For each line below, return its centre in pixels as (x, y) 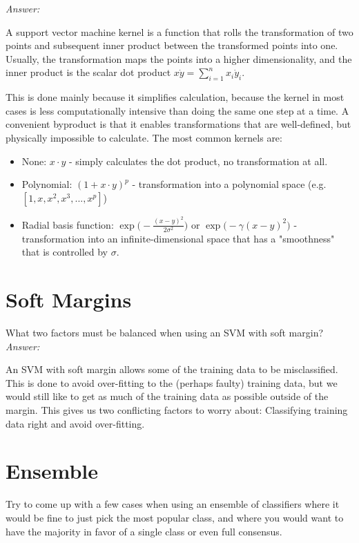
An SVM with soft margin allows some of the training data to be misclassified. (172, 369)
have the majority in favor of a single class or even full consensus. (144, 531)
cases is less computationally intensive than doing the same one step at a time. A (177, 110)
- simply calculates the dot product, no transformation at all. (198, 161)
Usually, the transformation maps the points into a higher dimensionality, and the (179, 58)
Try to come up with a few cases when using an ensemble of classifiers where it (173, 504)
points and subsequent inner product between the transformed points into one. (172, 45)
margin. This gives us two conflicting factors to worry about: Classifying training (177, 410)
